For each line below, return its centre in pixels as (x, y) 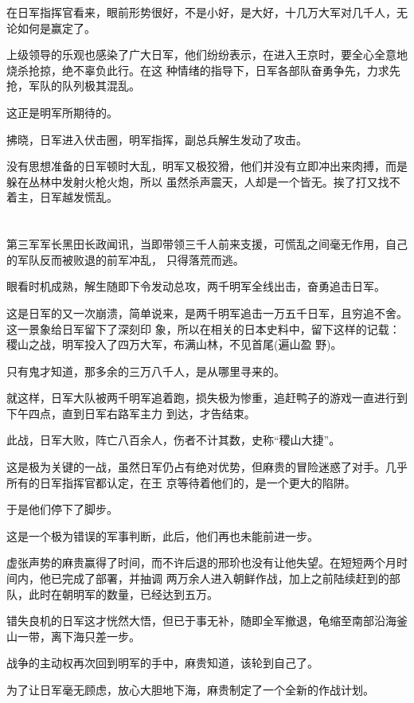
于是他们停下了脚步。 (62, 509)
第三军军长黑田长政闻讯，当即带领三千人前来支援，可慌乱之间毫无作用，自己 (207, 244)
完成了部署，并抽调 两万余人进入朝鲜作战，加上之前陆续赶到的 (225, 578)
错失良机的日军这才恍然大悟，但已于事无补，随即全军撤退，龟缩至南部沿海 (201, 621)
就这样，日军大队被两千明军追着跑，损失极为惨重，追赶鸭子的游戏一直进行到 (207, 398)
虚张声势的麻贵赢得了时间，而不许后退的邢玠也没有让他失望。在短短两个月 (201, 562)
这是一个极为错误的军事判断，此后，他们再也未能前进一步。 (162, 535)
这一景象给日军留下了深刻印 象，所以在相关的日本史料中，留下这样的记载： (203, 328)
